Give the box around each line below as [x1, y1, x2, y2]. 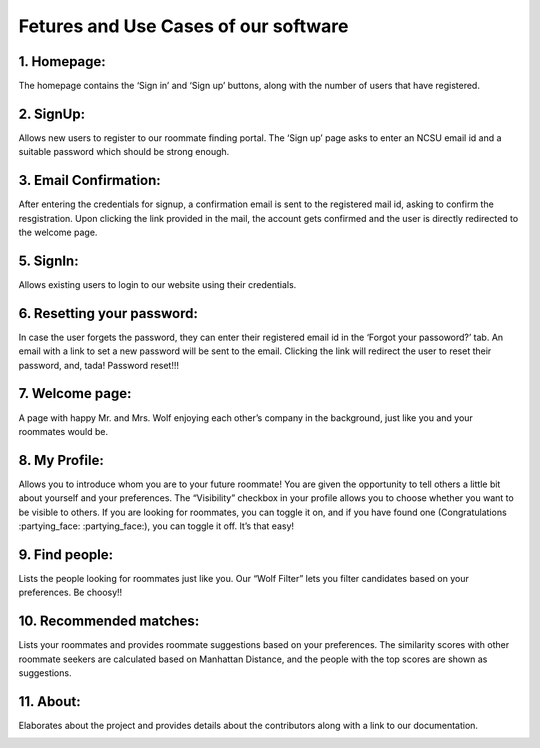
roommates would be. [18, 425, 109, 437]
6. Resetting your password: [18, 305, 199, 322]
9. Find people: [18, 546, 114, 563]
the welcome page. [18, 226, 98, 239]
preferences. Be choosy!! [18, 586, 123, 599]
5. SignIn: [18, 252, 79, 269]
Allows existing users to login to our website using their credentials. [18, 278, 297, 290]
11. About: [18, 693, 82, 710]
